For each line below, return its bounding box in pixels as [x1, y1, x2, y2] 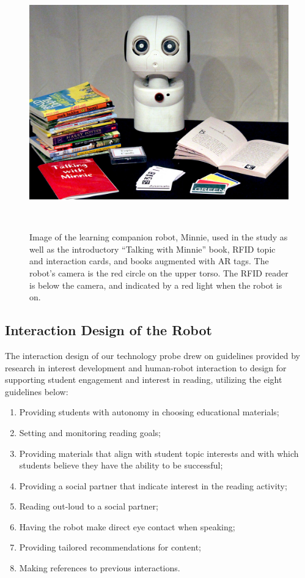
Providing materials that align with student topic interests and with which [19, 446, 299, 459]
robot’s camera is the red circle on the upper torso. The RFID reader [29, 266, 288, 279]
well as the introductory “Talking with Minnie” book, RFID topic [29, 242, 276, 255]
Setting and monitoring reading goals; [19, 426, 161, 439]
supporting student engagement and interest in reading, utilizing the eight [5, 373, 282, 386]
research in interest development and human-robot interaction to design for [5, 361, 287, 374]
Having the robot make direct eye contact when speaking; [19, 520, 235, 533]
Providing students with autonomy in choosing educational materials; [19, 406, 279, 418]
